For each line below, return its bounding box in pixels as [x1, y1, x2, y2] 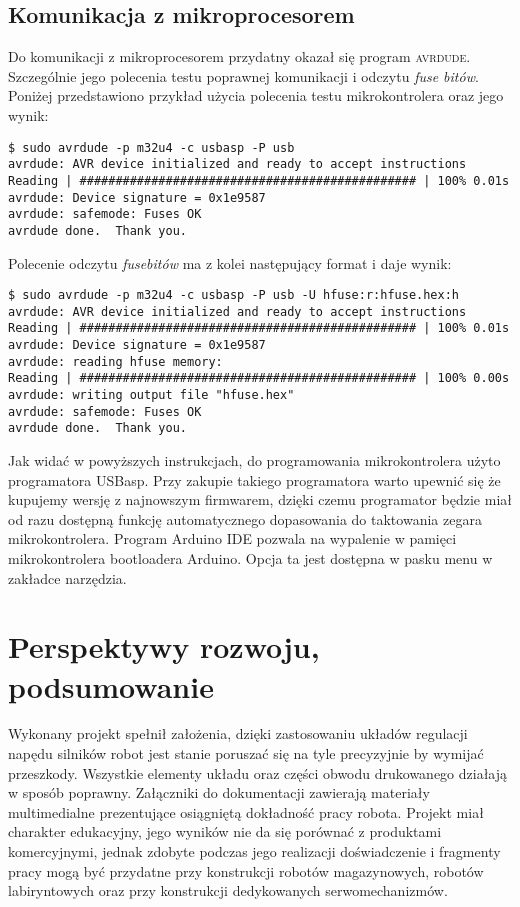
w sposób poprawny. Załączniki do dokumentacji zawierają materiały [8, 782, 430, 803]
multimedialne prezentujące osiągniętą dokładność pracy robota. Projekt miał [8, 801, 484, 822]
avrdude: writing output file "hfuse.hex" [8, 388, 295, 403]
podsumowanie [8, 665, 214, 706]
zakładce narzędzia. [8, 567, 127, 588]
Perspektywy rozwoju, [8, 626, 320, 667]
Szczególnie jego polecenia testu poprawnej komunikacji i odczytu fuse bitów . [8, 65, 479, 86]
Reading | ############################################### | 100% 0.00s [8, 371, 510, 386]
